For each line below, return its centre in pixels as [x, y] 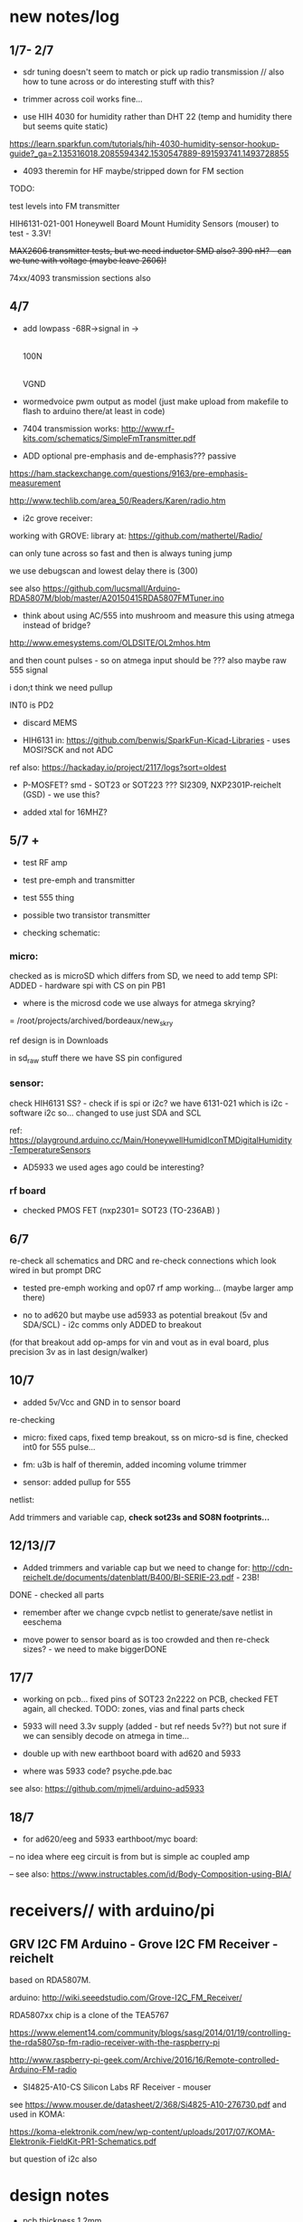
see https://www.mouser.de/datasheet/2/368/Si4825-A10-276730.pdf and [148, 2105]
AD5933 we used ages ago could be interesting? [114, 1167]
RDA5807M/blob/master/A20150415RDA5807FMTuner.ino [117, 598]
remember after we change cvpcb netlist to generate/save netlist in [147, 1612]
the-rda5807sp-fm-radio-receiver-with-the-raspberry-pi [114, 2043]
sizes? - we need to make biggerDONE [95, 1649]
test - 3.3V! [30, 233]
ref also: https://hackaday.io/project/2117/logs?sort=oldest [118, 767]
